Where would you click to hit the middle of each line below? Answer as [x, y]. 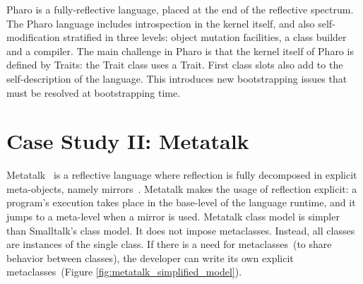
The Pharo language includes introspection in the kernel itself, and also [161, 23]
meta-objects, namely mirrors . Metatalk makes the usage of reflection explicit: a [182, 188]
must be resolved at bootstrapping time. [94, 92]
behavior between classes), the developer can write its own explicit [150, 258]
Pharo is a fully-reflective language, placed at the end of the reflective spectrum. [180, 9]
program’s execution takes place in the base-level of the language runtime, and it [181, 202]
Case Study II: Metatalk [128, 141]
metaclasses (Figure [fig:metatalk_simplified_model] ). [124, 272]
